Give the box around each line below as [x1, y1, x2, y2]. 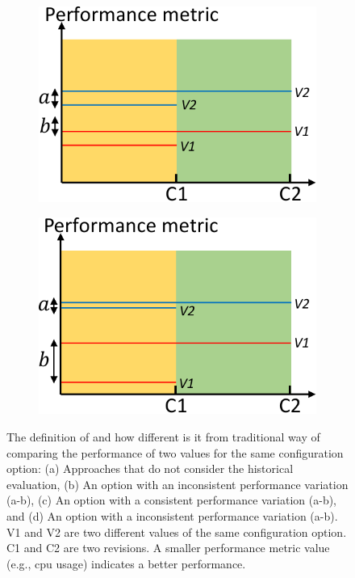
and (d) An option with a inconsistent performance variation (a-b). [6, 508, 338, 525]
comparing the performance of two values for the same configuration [6, 444, 344, 461]
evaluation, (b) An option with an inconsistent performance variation [6, 475, 349, 492]
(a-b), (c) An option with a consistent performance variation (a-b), [6, 492, 337, 508]
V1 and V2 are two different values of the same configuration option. [6, 523, 347, 540]
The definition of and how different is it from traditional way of [6, 428, 320, 445]
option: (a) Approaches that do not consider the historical [6, 460, 294, 477]
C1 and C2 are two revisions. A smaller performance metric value [6, 539, 330, 556]
